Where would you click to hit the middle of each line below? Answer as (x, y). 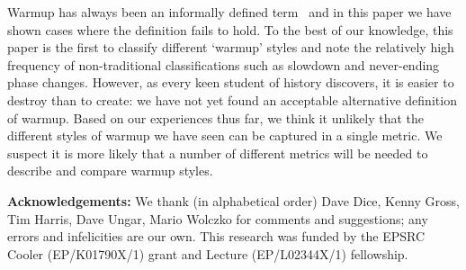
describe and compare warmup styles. (110, 171)
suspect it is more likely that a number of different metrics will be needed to (218, 153)
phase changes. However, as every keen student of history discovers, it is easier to (231, 82)
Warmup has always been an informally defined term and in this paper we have (229, 12)
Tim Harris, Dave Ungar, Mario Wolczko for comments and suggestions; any (218, 218)
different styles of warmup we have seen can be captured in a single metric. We (225, 135)
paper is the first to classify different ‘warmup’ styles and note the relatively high (231, 47)
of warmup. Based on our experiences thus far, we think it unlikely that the (215, 117)
